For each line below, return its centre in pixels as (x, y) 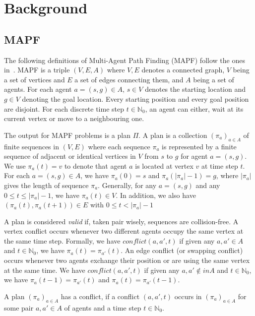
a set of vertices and (34, 79)
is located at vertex (164, 165)
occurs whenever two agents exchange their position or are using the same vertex (127, 260)
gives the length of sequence (46, 185)
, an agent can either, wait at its (194, 108)
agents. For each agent (38, 89)
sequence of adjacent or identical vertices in (70, 156)
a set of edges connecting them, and (129, 79)
